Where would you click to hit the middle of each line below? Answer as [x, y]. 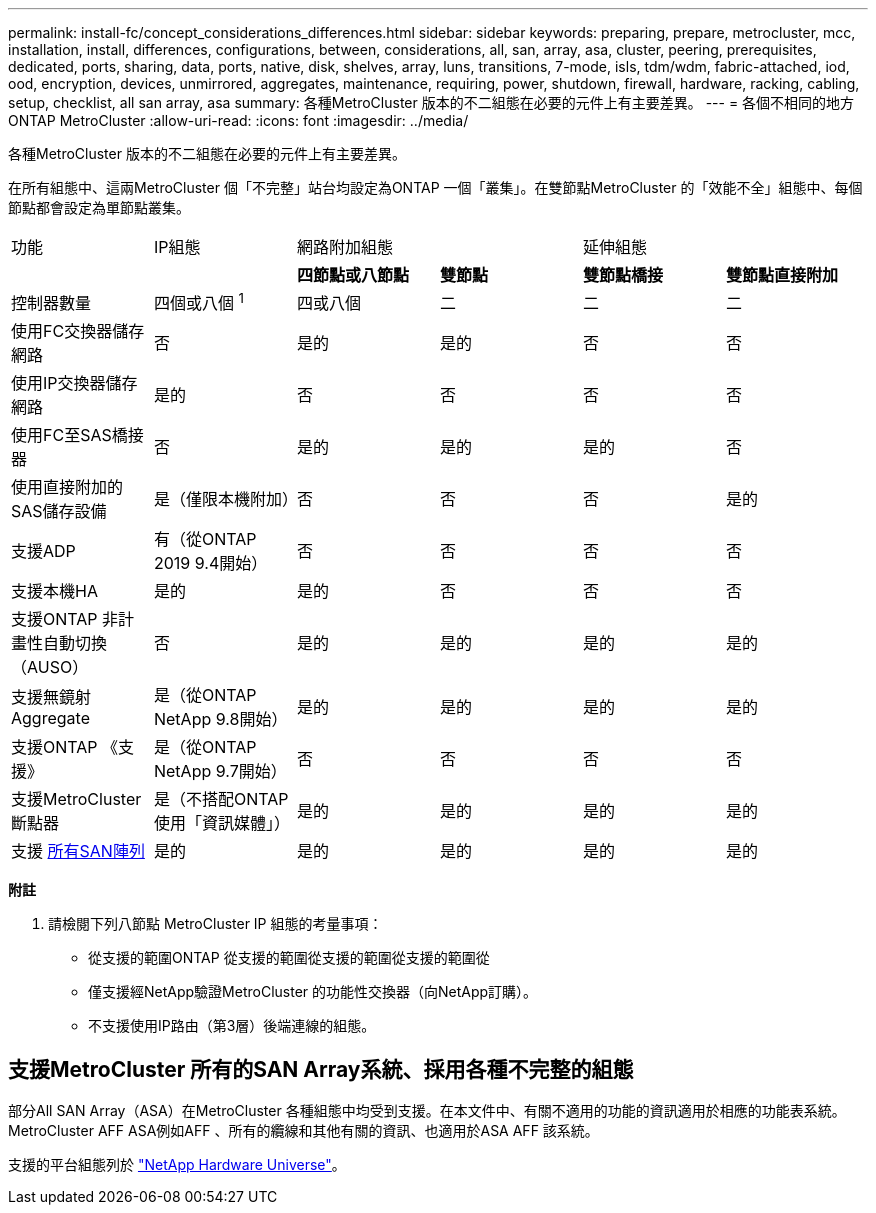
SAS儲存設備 [59, 511]
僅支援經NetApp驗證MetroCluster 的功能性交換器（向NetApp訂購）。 [313, 992]
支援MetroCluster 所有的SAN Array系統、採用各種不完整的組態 [321, 1069]
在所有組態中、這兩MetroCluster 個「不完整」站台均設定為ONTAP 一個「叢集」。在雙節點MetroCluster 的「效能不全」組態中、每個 [435, 187]
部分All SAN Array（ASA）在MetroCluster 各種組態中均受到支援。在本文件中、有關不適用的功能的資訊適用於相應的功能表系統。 [427, 1111]
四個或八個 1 [198, 302]
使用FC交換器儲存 [78, 331]
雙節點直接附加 [781, 275]
